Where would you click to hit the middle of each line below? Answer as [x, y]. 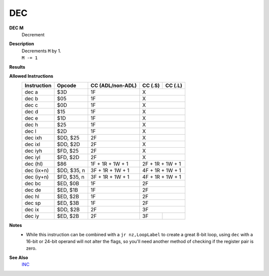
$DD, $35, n [71, 171]
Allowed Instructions [31, 76]
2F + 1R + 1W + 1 [162, 164]
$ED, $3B [68, 203]
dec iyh [33, 151]
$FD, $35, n [71, 177]
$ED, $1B [67, 190]
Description [22, 44]
